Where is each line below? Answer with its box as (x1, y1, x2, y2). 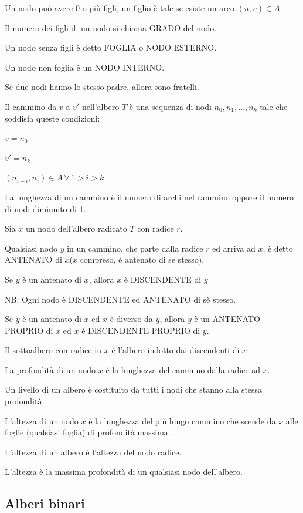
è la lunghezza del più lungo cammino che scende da (88, 414, 276, 427)
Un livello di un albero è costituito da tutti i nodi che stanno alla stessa (5, 383, 263, 395)
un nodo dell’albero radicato (26, 222, 127, 234)
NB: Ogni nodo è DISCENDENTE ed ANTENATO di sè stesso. (5, 293, 236, 305)
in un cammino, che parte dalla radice (67, 242, 203, 254)
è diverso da (110, 313, 153, 325)
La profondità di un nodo (5, 363, 96, 375)
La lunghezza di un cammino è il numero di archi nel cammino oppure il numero (5, 190, 294, 203)
